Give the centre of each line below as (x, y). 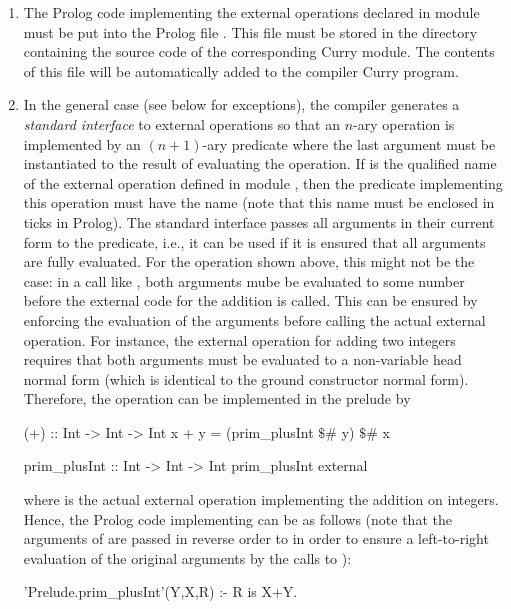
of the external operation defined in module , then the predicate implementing (263, 182)
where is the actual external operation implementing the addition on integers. (261, 499)
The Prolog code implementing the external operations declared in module (251, 12)
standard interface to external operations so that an (181, 123)
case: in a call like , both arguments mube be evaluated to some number (244, 280)
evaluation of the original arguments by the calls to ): (187, 557)
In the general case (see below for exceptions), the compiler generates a (241, 104)
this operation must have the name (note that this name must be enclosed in (259, 202)
